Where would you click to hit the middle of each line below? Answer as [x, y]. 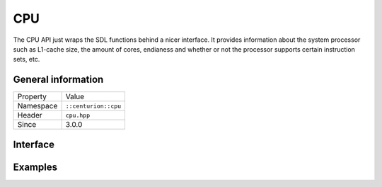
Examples [35, 167]
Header [30, 115]
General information [58, 80]
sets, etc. [27, 59]
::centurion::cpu [93, 106]
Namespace [37, 106]
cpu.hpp [78, 115]
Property [32, 97]
